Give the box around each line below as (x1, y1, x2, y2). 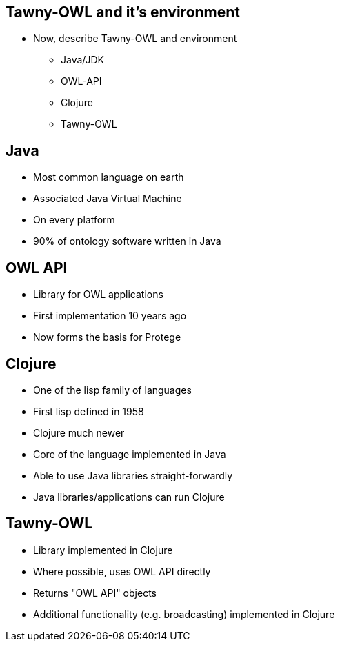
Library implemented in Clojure (33, 544, 173, 556)
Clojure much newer (33, 426, 125, 439)
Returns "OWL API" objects (33, 586, 157, 599)
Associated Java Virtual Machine (33, 192, 182, 205)
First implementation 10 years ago (33, 310, 187, 322)
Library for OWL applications (33, 288, 163, 301)
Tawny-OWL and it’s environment (6, 3, 241, 21)
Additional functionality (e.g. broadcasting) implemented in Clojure (33, 608, 335, 620)
